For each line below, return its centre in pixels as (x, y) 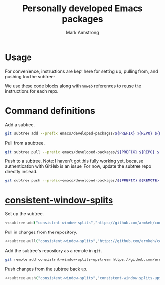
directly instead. (21, 172)
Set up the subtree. (25, 214)
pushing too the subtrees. (31, 76)
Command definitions (50, 111)
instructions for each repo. (32, 91)
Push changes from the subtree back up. (46, 269)
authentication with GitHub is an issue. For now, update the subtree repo (78, 166)
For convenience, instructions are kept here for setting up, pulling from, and (82, 71)
